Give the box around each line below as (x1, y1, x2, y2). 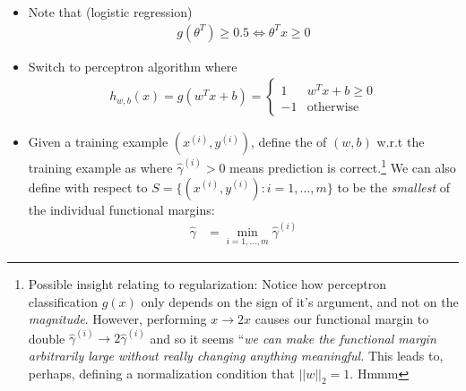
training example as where (28, 157, 173, 176)
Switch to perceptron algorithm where (28, 56, 237, 75)
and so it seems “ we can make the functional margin (150, 328, 436, 347)
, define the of (250, 132, 327, 151)
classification (28, 292, 98, 310)
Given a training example (28, 132, 168, 151)
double (28, 328, 65, 347)
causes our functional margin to (255, 310, 429, 328)
